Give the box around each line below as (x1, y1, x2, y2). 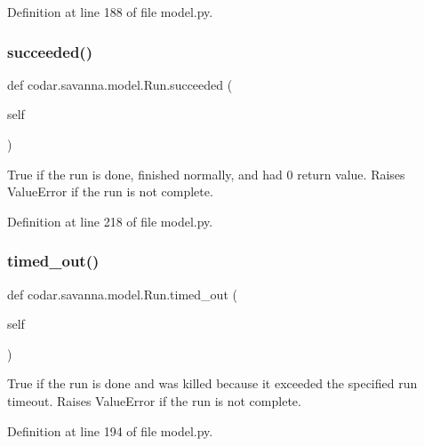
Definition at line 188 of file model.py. (7, 3, 213, 20)
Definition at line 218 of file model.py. (7, 211, 213, 230)
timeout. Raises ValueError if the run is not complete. (7, 391, 301, 410)
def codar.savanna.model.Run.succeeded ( (7, 75, 233, 93)
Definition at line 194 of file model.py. (7, 421, 213, 440)
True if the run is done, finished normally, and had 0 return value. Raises (7, 164, 405, 183)
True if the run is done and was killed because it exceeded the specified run (7, 374, 418, 393)
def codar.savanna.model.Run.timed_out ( (7, 284, 237, 303)
